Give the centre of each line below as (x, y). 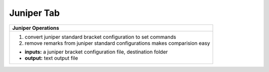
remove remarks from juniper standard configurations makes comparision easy (117, 43)
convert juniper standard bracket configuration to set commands (100, 37)
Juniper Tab (34, 13)
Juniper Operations (36, 28)
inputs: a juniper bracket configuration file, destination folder (96, 52)
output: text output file (51, 58)
